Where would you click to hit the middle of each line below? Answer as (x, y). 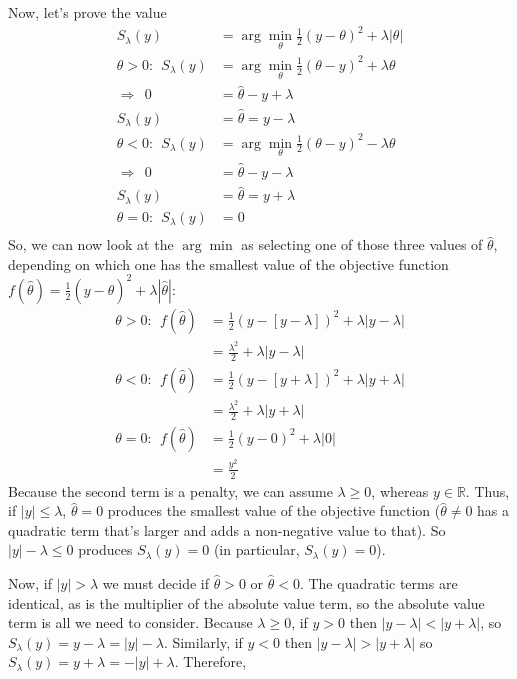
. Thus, (487, 490)
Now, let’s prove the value (87, 12)
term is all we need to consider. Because (130, 622)
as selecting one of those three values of (362, 244)
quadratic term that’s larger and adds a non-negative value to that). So (227, 529)
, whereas (400, 490)
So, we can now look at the (91, 244)
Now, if (30, 583)
